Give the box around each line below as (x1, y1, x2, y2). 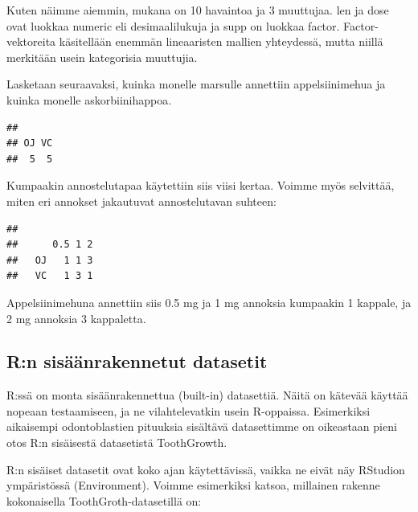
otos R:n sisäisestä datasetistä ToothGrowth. (6, 434, 227, 451)
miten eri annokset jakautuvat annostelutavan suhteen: (6, 192, 277, 209)
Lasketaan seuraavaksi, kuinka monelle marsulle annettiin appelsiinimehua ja (6, 76, 386, 92)
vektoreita (6, 33, 56, 50)
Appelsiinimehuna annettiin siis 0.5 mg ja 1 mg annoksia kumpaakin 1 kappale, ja (6, 293, 412, 310)
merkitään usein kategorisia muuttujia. (6, 48, 198, 65)
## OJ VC (6, 137, 53, 150)
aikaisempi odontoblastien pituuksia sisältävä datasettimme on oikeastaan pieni (6, 418, 397, 435)
